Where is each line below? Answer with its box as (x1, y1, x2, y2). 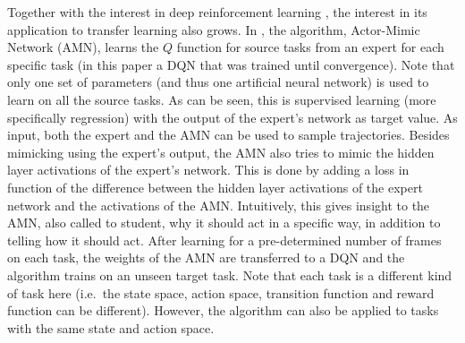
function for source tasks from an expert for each (176, 38, 444, 56)
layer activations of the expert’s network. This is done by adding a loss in (7, 160, 410, 179)
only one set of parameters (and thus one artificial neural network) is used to (7, 73, 429, 91)
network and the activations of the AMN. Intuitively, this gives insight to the (7, 195, 430, 214)
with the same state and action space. (7, 318, 215, 337)
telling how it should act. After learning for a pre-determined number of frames (7, 230, 442, 249)
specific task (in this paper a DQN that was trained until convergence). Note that (7, 55, 455, 73)
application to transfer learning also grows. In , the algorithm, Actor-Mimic (7, 20, 420, 39)
